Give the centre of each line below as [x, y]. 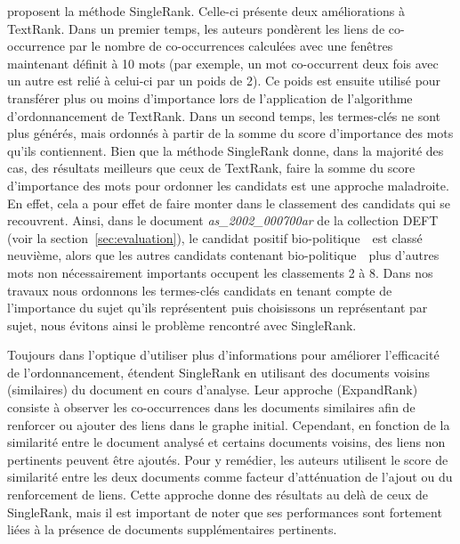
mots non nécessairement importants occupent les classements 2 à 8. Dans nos [220, 272]
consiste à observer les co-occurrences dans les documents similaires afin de [211, 407]
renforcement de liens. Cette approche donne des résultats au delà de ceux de [218, 495]
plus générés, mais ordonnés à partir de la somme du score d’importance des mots [230, 133]
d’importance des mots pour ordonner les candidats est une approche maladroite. [228, 185]
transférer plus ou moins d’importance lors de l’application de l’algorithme [210, 97]
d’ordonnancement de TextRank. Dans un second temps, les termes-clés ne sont [224, 115]
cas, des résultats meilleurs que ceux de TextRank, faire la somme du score [211, 168]
